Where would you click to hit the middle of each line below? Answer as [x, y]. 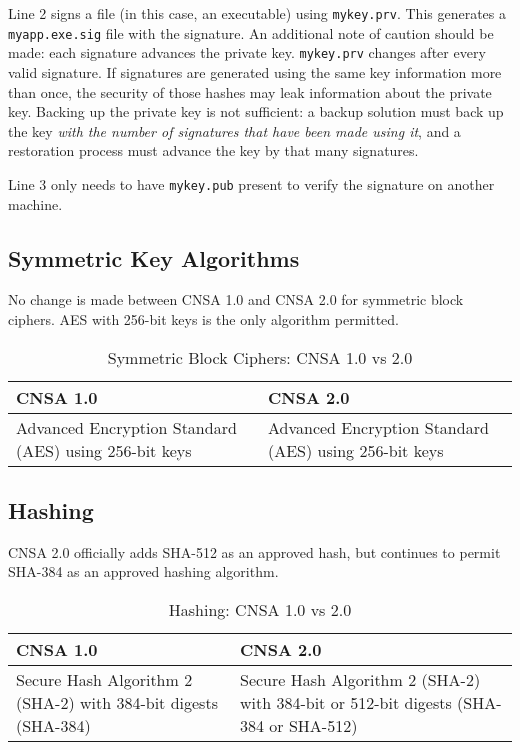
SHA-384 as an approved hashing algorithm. [143, 571]
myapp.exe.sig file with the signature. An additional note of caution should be [251, 32]
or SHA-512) [313, 725]
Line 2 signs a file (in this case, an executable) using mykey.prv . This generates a [257, 13]
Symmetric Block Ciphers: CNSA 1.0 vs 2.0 [260, 357]
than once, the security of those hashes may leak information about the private [250, 91]
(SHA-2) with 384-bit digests [117, 702]
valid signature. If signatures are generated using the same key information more [255, 71]
